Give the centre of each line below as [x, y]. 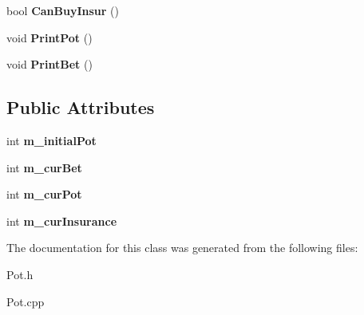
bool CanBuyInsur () [63, 10]
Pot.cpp [26, 301]
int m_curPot [44, 194]
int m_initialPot [51, 140]
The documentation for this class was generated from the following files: [182, 248]
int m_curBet [44, 167]
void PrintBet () [49, 64]
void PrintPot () [49, 37]
